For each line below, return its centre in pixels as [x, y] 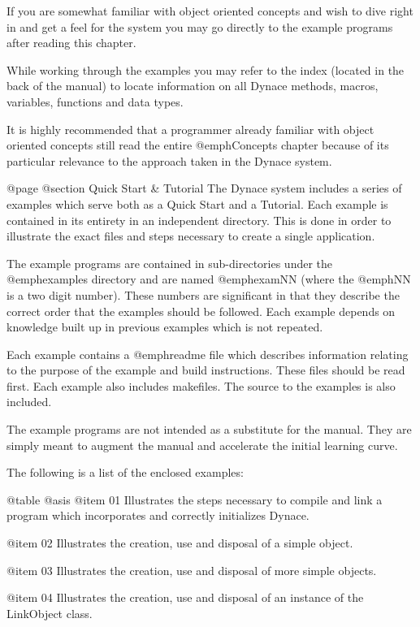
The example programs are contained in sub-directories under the [170, 263]
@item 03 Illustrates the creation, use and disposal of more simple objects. [192, 570]
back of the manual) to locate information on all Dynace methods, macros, [193, 86]
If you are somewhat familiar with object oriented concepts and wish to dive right [210, 11]
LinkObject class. [50, 613]
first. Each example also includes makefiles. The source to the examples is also [201, 385]
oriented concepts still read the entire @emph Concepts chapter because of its [198, 145]
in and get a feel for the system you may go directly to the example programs [200, 26]
